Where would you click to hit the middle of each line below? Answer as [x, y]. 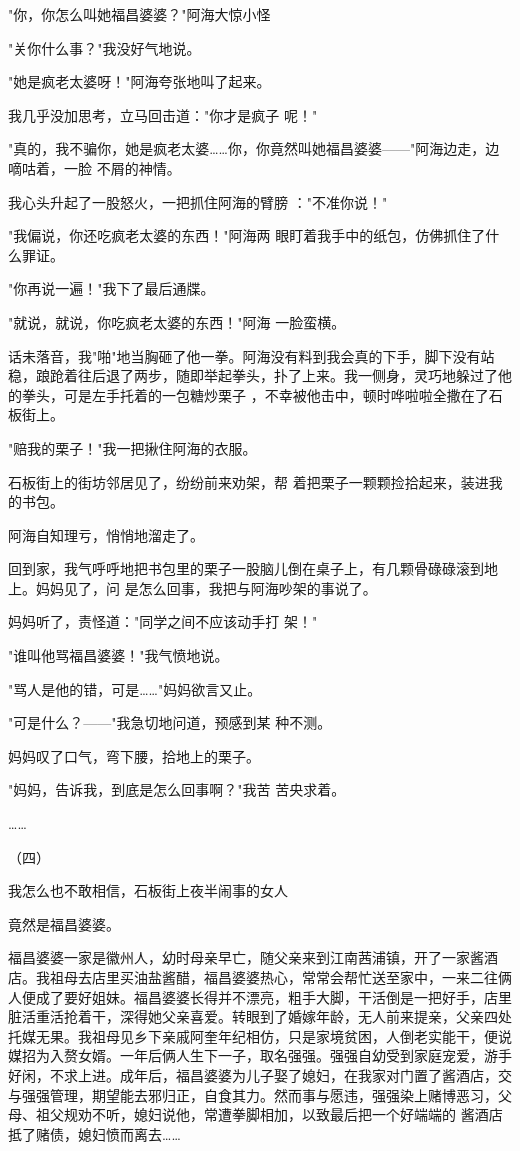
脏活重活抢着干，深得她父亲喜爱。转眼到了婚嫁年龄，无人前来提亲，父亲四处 [260, 1016]
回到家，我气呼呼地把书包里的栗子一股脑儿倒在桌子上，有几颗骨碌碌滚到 [246, 568]
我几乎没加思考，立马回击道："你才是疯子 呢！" [163, 114]
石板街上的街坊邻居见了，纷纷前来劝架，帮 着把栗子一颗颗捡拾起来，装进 [248, 481]
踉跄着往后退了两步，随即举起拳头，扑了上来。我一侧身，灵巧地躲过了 [266, 375]
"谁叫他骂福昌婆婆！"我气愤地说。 [118, 655]
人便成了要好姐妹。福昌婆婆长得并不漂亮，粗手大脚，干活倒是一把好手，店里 [260, 996]
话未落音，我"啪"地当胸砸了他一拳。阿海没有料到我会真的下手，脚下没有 [244, 355]
